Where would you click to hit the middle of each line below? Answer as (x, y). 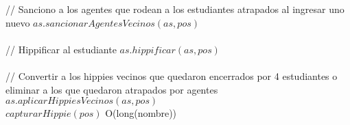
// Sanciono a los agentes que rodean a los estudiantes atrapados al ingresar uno (175, 9)
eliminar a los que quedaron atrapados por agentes (112, 89)
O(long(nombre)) (141, 113)
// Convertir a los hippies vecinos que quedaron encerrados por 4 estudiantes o (172, 75)
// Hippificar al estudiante (61, 49)
